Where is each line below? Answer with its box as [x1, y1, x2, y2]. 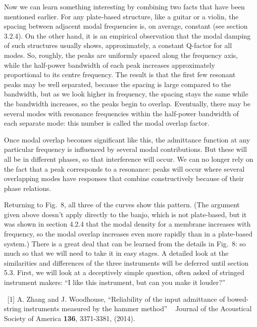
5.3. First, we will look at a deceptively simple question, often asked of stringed [4, 267, 245, 278]
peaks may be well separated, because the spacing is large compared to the [4, 79, 231, 89]
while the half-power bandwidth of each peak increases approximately [4, 59, 215, 70]
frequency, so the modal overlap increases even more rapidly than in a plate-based [4, 229, 253, 239]
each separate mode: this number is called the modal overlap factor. [4, 118, 209, 128]
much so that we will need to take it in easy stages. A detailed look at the [4, 248, 229, 258]
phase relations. [4, 183, 51, 193]
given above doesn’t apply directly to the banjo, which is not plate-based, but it [4, 209, 247, 219]
